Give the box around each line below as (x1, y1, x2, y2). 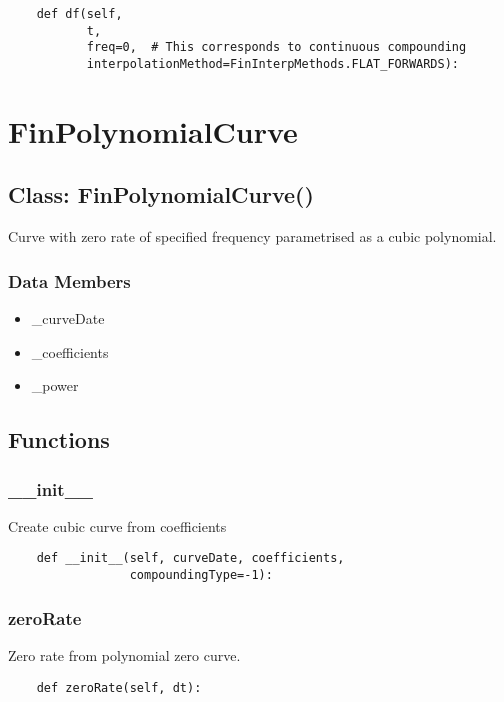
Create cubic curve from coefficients (8, 515, 227, 536)
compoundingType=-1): (129, 568, 273, 583)
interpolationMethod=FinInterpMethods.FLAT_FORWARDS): (86, 56, 460, 71)
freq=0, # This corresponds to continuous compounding (86, 40, 467, 55)
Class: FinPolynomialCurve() (8, 179, 314, 210)
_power (31, 375, 79, 396)
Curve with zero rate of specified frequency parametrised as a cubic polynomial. (8, 226, 497, 247)
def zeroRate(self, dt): (36, 680, 202, 695)
